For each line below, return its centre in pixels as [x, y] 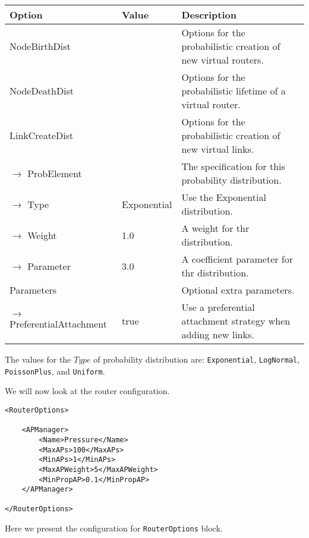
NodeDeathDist [42, 91]
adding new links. [218, 334]
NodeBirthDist [40, 46]
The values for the [38, 359]
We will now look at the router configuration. [87, 391]
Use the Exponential [224, 197]
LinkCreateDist [42, 135]
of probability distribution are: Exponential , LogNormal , [197, 359]
